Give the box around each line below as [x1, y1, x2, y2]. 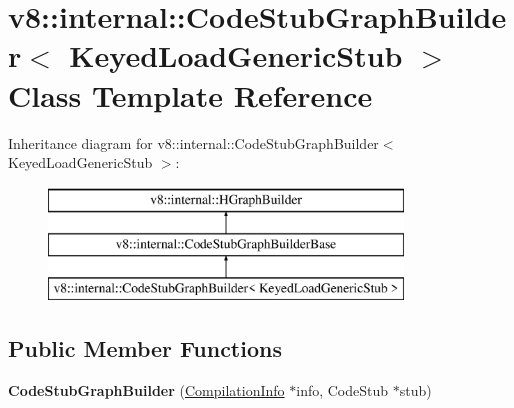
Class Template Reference [8, 74, 373, 115]
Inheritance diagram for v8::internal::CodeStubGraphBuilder [8, 132, 379, 153]
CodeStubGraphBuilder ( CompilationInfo [8, 379, 285, 400]
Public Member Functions [8, 333, 282, 364]
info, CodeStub [296, 379, 389, 400]
